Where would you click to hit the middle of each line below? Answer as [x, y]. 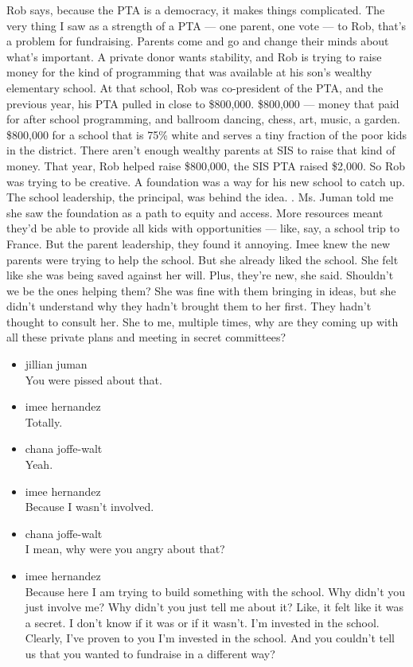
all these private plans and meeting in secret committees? [146, 337]
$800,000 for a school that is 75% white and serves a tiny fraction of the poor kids [206, 134]
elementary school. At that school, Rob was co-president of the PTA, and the [195, 87]
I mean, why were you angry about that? [125, 549]
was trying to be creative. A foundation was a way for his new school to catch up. [206, 181]
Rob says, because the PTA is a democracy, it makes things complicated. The [196, 10]
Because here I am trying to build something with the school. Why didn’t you [215, 591]
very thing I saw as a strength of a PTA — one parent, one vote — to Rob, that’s [206, 25]
